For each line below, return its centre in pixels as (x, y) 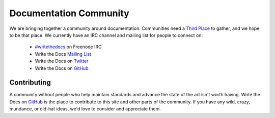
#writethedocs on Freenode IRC (68, 47)
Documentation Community (69, 13)
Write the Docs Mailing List (63, 54)
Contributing (30, 83)
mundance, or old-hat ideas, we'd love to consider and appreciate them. (85, 109)
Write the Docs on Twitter (62, 61)
